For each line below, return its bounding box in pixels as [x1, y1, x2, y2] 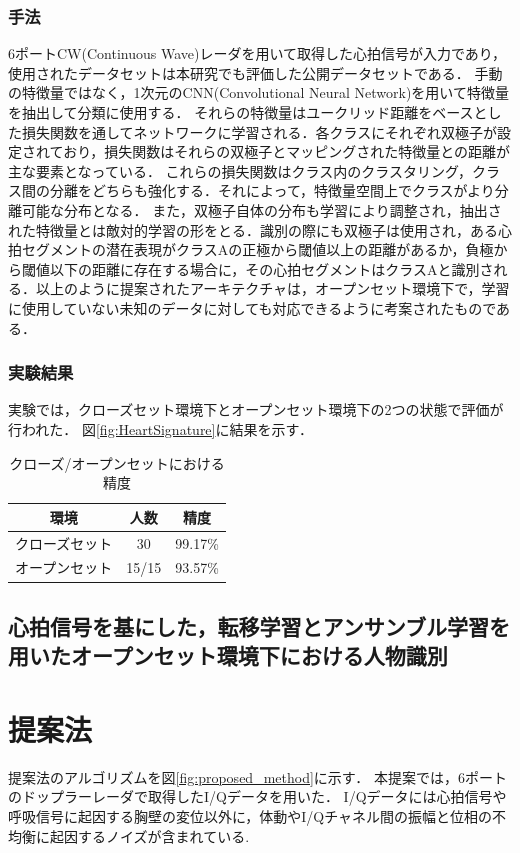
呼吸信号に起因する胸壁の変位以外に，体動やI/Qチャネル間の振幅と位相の [8, 805, 493, 826]
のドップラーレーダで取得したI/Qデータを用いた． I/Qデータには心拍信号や [8, 786, 507, 807]
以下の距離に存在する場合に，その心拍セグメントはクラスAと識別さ [49, 258, 494, 279]
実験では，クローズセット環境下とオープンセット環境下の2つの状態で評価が [8, 399, 504, 420]
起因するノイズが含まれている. [49, 825, 250, 846]
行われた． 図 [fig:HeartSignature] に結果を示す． [8, 418, 313, 439]
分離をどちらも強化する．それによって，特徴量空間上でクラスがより [49, 180, 495, 201]
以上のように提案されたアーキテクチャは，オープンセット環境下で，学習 [35, 278, 510, 299]
